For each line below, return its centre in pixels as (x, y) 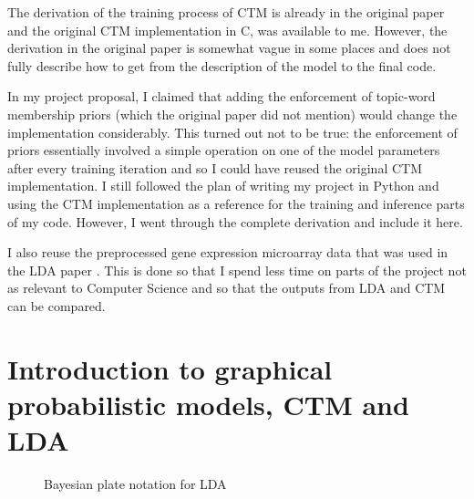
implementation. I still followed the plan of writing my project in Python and (223, 186)
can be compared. (57, 305)
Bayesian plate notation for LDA (135, 483)
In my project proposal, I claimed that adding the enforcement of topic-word (222, 96)
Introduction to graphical (170, 368)
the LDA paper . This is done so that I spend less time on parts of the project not (237, 270)
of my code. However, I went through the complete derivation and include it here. (235, 221)
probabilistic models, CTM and (208, 404)
